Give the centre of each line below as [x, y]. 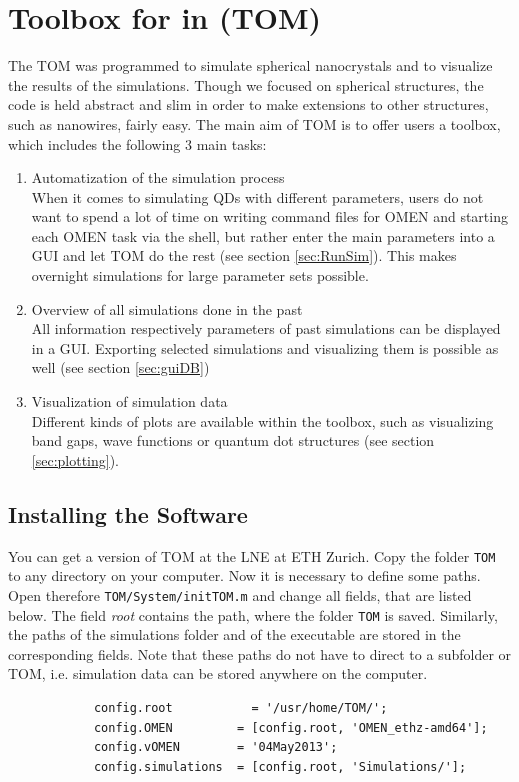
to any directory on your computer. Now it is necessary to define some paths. [244, 575]
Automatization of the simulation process [158, 177]
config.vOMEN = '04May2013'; [215, 747]
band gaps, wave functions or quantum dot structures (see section [233, 440]
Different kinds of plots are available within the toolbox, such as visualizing [262, 420]
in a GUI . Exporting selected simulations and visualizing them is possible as [265, 347]
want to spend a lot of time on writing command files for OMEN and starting [269, 216]
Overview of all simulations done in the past [167, 308]
